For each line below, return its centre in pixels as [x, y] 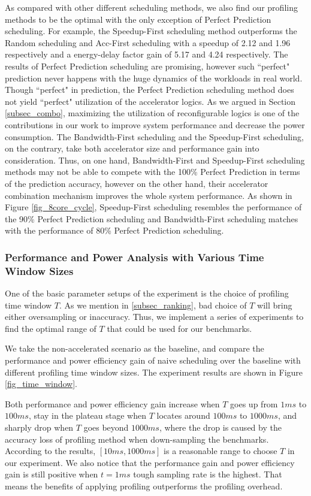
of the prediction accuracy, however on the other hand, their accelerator [137, 183]
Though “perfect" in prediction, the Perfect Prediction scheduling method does [150, 90]
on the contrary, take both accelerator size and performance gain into [132, 148]
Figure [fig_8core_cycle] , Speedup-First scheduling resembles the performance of [153, 207]
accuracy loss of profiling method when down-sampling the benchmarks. [137, 439]
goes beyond [106, 427]
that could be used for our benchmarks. [179, 328]
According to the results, [50, 451]
